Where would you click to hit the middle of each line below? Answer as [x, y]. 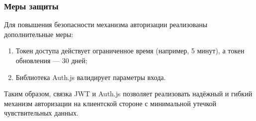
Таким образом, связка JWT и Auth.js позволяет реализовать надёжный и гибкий [128, 94]
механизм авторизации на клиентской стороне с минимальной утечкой [110, 103]
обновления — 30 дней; [51, 60]
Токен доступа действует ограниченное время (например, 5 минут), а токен [130, 51]
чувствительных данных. [41, 113]
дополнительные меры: [39, 34]
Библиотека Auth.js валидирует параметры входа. [91, 77]
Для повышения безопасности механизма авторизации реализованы [106, 24]
